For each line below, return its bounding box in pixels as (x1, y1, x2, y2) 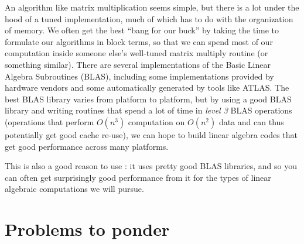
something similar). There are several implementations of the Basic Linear (5, 58, 271, 70)
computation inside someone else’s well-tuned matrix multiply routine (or (5, 47, 268, 59)
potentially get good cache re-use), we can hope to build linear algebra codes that (5, 128, 298, 140)
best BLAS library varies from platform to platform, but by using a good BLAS (5, 92, 292, 105)
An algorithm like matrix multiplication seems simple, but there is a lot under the (5, 1, 299, 13)
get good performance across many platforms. (5, 140, 169, 152)
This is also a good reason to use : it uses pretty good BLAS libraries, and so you (5, 160, 297, 172)
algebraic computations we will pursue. (5, 183, 144, 195)
